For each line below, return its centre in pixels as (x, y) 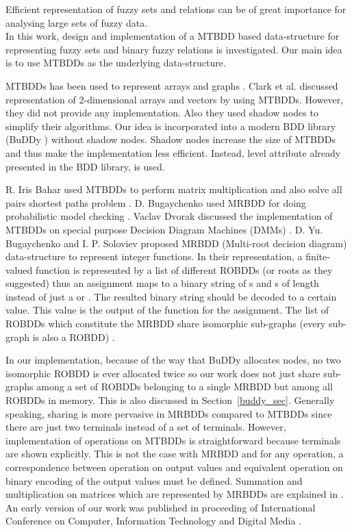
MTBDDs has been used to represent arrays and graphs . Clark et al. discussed (172, 85)
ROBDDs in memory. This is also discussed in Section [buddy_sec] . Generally (170, 400)
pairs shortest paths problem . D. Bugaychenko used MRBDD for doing (156, 202)
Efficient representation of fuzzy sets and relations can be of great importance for (176, 9)
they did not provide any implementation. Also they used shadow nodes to (162, 113)
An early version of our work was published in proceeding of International (161, 507)
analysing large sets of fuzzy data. (77, 22)
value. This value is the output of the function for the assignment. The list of (167, 310)
